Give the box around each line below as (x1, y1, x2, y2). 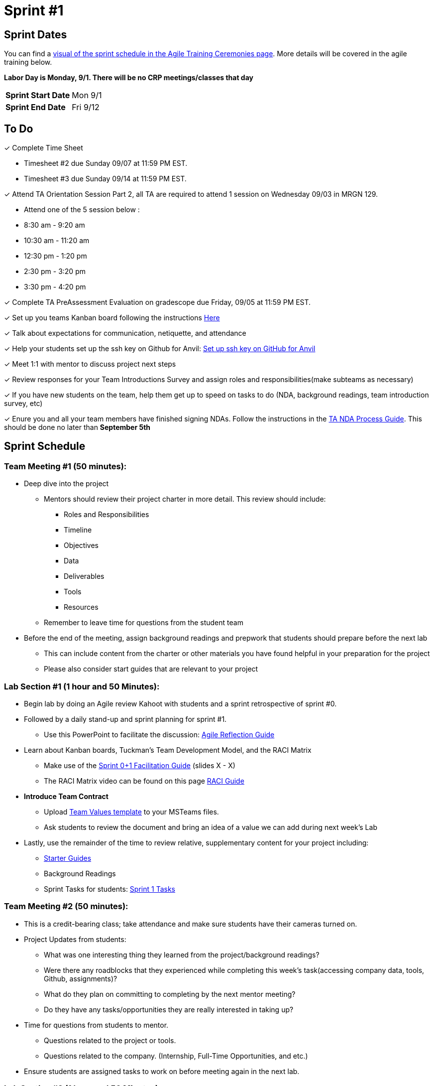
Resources (64, 603, 99, 612)
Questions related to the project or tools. (44, 1036, 176, 1045)
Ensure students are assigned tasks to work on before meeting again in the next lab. (24, 1067, 300, 1076)
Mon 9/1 (72, 90, 102, 101)
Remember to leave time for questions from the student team (44, 618, 243, 627)
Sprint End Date (5, 102, 66, 113)
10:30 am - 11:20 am (24, 236, 90, 245)
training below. (4, 58, 52, 67)
